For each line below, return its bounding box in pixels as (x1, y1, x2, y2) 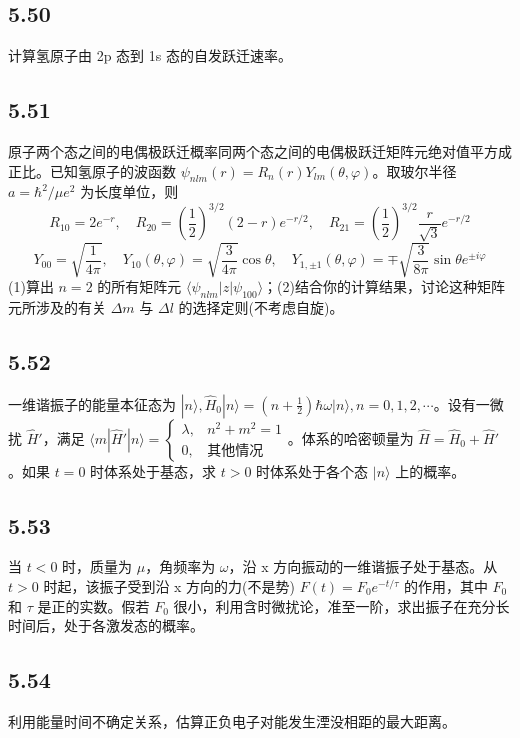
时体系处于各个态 (256, 460, 369, 481)
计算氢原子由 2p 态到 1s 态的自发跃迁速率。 (8, 45, 292, 66)
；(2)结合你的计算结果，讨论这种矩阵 (263, 276, 505, 297)
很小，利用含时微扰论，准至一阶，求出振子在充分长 (173, 595, 510, 616)
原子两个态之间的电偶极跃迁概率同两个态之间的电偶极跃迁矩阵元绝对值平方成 (8, 141, 512, 161)
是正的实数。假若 (37, 595, 150, 616)
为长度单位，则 (80, 181, 179, 202)
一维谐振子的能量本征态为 (8, 393, 176, 414)
